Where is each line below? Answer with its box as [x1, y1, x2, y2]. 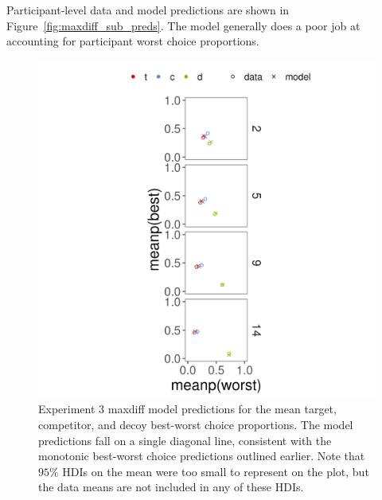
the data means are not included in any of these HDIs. [38, 479, 304, 495]
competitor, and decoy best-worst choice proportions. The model [38, 416, 353, 432]
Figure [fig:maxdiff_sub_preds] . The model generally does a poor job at [6, 17, 361, 33]
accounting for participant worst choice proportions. [6, 33, 259, 49]
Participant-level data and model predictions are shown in [6, 2, 290, 18]
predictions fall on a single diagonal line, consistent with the [38, 432, 332, 448]
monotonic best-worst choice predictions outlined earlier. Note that [38, 447, 365, 464]
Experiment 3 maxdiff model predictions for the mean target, [38, 400, 337, 417]
